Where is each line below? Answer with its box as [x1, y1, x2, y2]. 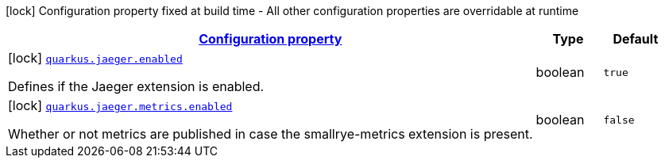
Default [613, 31, 659, 47]
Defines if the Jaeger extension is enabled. [8, 78, 265, 94]
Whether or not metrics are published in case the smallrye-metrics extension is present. [8, 126, 533, 142]
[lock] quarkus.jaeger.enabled [8, 50, 183, 66]
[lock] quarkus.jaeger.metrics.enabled [8, 97, 233, 113]
